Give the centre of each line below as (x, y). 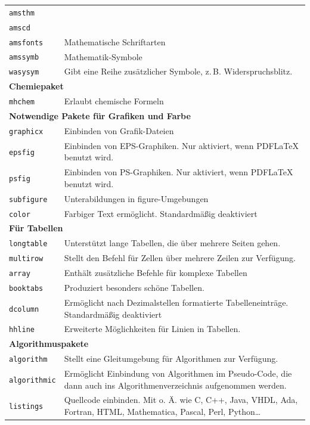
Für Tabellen (36, 228)
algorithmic (32, 380)
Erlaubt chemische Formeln (114, 101)
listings (26, 407)
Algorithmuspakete (49, 344)
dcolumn (24, 309)
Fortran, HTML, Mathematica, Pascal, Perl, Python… (162, 412)
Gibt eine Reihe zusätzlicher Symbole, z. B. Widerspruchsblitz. (178, 71)
